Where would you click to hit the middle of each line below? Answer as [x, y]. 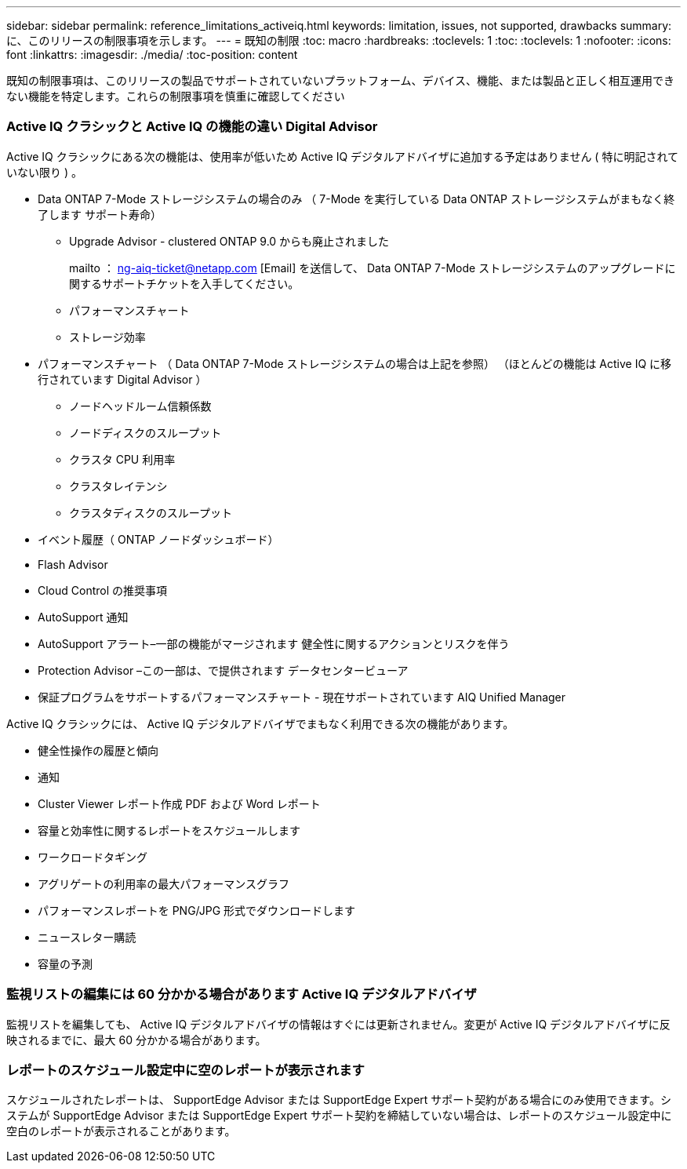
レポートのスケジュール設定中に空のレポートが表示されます [185, 1070]
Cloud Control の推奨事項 [103, 590]
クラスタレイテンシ [118, 486]
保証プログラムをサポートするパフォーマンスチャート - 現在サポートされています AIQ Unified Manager [302, 697]
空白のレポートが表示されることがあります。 [121, 1131]
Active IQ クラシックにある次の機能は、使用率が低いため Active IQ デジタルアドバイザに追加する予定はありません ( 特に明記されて [342, 156]
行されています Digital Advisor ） [122, 379]
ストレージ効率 [107, 337]
